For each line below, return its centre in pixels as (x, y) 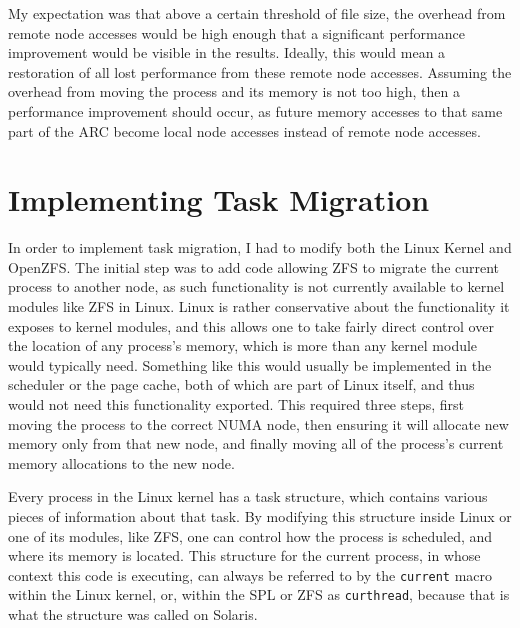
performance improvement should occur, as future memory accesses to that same (255, 110)
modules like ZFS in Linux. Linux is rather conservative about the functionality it (259, 306)
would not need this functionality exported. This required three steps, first (236, 404)
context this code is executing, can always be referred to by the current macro (250, 574)
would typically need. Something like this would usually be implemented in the (250, 364)
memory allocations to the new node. (121, 462)
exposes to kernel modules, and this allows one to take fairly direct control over (251, 325)
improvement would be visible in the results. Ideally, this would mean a (227, 52)
